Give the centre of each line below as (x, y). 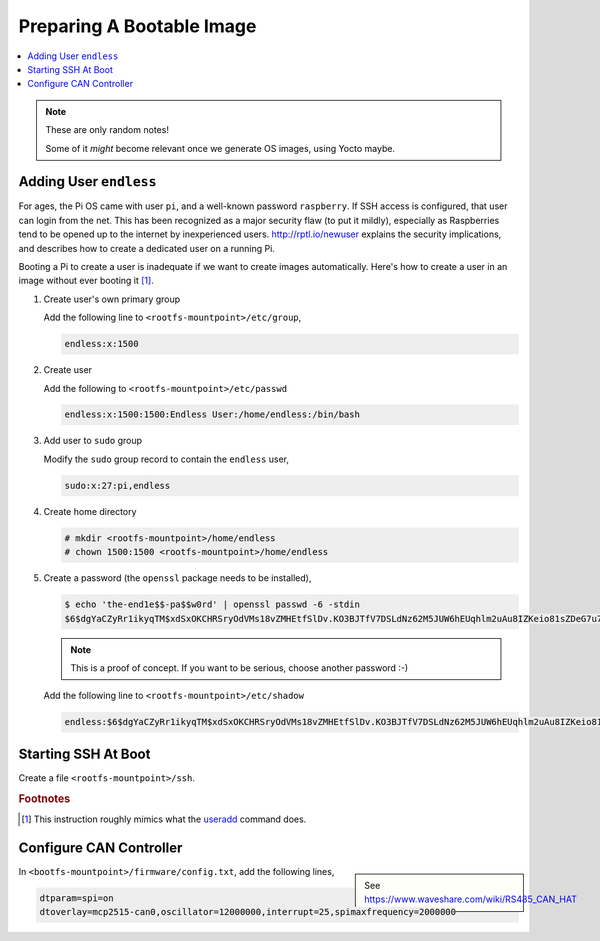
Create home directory (90, 511)
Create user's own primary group (112, 299)
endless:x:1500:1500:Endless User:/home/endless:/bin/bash (212, 414)
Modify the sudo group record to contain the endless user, (166, 459)
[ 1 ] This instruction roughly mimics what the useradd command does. (164, 819)
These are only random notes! (107, 130)
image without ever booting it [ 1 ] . (86, 281)
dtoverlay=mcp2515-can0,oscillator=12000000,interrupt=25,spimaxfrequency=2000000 (248, 912)
